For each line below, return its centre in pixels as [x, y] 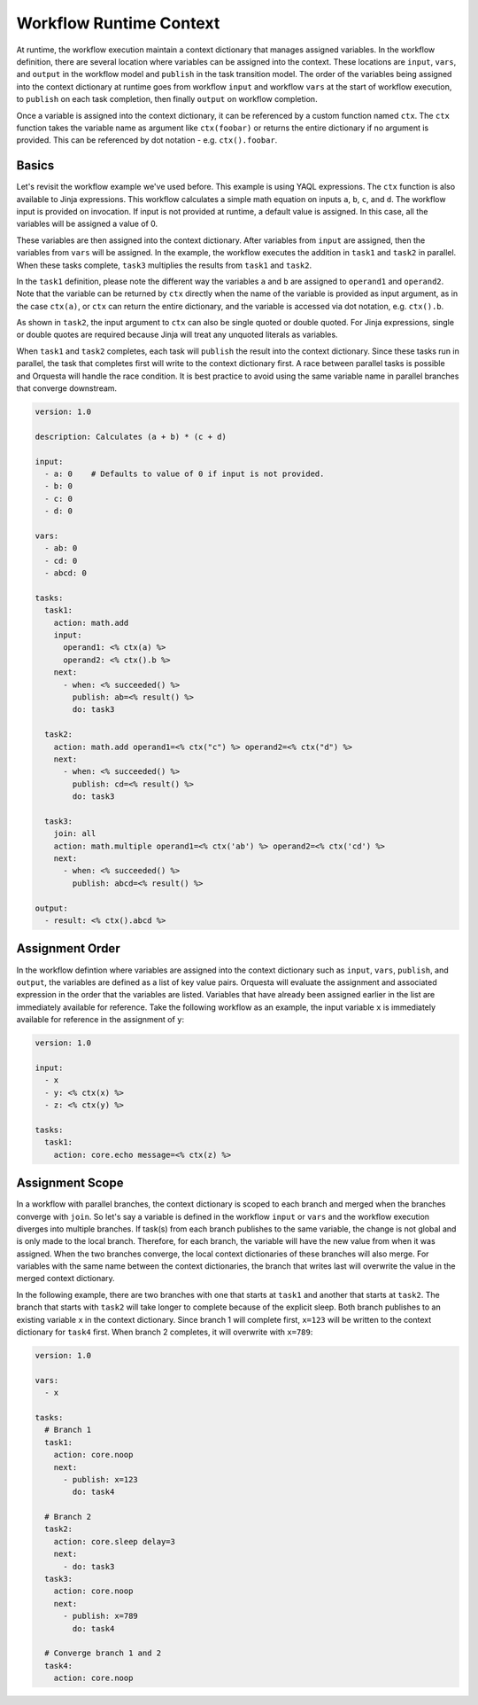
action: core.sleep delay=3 [115, 1541]
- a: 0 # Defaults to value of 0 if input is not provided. [185, 473]
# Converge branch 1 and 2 [103, 1653]
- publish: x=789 [101, 1616]
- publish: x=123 [101, 1479]
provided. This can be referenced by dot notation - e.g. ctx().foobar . [147, 140]
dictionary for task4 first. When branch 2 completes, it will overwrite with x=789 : [165, 1332]
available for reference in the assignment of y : [100, 1020]
